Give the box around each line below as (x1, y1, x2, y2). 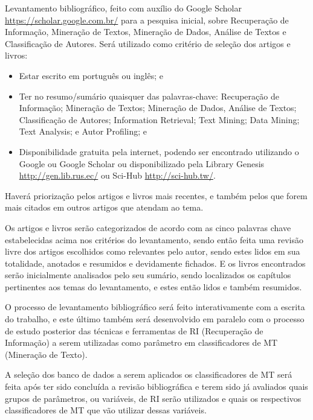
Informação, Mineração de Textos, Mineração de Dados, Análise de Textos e (5, 25, 286, 38)
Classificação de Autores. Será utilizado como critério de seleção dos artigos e (5, 37, 291, 49)
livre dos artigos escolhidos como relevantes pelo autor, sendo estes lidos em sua (5, 245, 300, 258)
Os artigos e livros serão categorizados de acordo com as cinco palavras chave (5, 221, 291, 234)
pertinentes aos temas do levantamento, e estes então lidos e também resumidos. (5, 280, 302, 293)
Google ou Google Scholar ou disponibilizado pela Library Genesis (19, 157, 265, 170)
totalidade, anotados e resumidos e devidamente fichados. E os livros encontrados (5, 256, 306, 269)
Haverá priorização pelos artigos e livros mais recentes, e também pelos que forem (5, 189, 308, 202)
